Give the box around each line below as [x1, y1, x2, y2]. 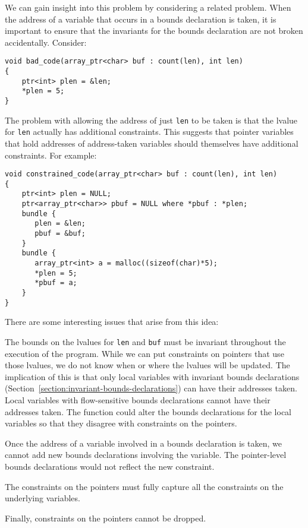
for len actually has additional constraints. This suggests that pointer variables [5, 125, 294, 138]
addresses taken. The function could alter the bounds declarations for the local [5, 405, 292, 418]
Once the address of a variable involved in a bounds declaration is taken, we [5, 437, 282, 449]
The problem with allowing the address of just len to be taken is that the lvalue [5, 113, 298, 126]
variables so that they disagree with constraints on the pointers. [5, 417, 237, 429]
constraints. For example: [5, 148, 97, 161]
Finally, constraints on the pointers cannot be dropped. [5, 511, 206, 524]
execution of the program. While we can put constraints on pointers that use [5, 347, 284, 359]
